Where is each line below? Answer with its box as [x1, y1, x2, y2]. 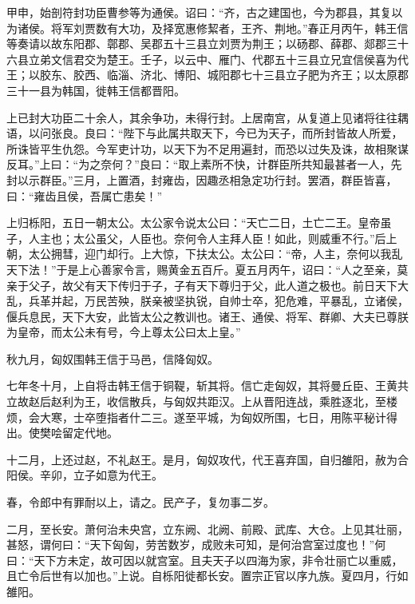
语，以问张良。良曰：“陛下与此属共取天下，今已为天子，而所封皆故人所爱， [6, 125, 403, 141]
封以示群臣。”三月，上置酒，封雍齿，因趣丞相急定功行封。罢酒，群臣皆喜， [6, 171, 397, 188]
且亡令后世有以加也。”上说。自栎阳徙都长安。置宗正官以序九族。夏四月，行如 [6, 567, 409, 584]
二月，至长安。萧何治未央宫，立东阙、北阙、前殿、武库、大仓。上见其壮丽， [6, 520, 409, 537]
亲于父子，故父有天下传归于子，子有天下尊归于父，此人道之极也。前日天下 [6, 276, 397, 293]
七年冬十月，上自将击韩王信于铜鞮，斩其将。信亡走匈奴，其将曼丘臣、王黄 [6, 377, 397, 394]
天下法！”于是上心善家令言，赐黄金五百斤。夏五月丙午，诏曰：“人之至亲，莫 [6, 260, 409, 277]
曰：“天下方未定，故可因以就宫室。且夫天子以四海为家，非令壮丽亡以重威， [6, 551, 403, 568]
